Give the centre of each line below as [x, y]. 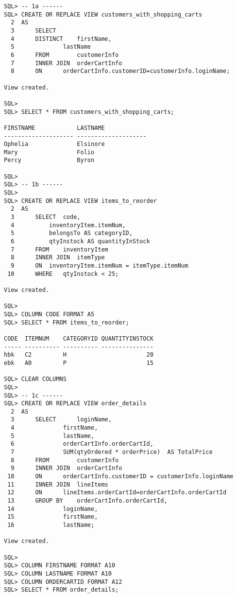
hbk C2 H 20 [79, 355]
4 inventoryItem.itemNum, [68, 225]
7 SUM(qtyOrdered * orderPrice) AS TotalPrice [112, 452]
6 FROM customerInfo [65, 55]
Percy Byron [49, 160]
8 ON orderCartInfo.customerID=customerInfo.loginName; [120, 71]
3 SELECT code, [46, 217]
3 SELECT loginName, [61, 420]
